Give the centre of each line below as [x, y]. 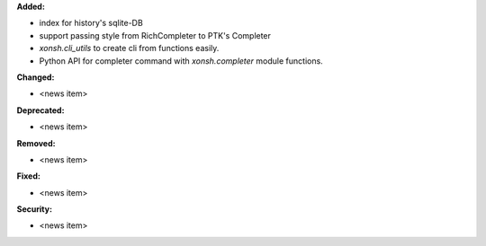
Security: [35, 209]
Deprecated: [40, 110]
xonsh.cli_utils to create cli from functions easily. [129, 48]
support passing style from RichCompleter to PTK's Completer [155, 35]
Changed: [36, 77]
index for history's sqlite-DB [91, 23]
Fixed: [28, 176]
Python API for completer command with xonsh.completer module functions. [181, 61]
